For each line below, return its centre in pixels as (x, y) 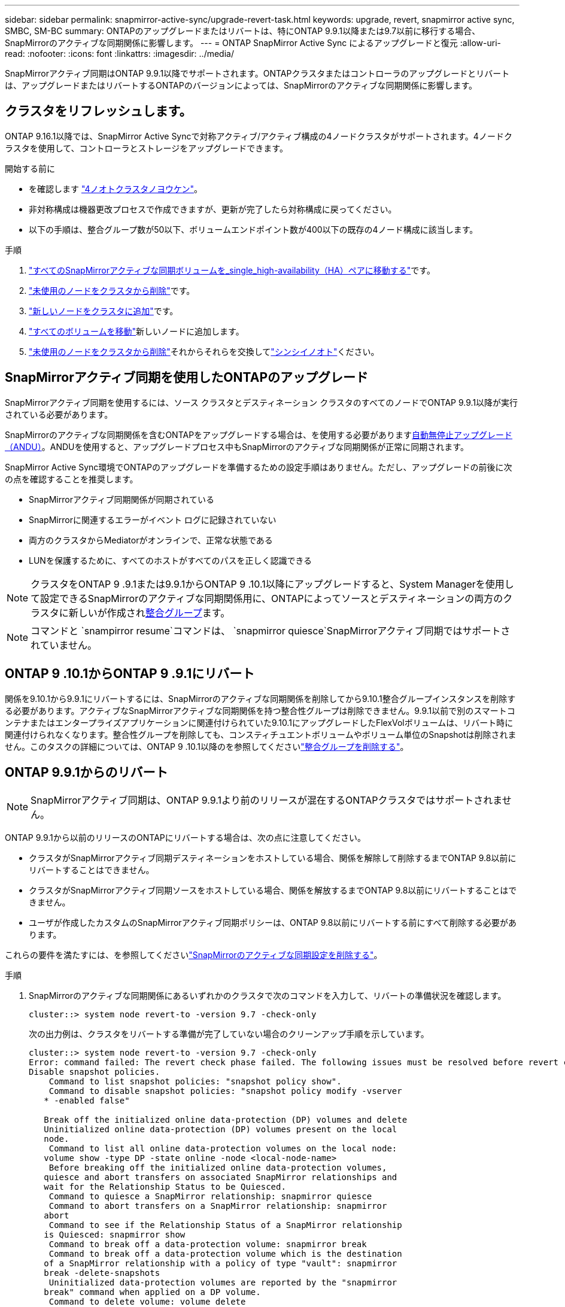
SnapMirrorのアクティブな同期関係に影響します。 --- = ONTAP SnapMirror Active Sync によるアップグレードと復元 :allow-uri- (253, 43)
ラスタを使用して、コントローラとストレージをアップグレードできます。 (146, 148)
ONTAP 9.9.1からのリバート (86, 772)
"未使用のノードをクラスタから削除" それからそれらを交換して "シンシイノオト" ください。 (204, 351)
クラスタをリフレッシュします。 (98, 111)
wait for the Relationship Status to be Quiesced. (165, 1187)
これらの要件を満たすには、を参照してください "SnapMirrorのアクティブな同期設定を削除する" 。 (194, 955)
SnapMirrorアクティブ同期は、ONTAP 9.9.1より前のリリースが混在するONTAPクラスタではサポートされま (266, 800)
